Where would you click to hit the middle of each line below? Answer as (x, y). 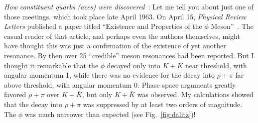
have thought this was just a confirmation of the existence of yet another (115, 46)
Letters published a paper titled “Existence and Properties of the (103, 26)
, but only (97, 94)
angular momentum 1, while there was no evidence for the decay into (109, 75)
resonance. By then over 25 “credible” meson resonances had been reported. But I (129, 55)
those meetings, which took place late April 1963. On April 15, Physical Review (125, 16)
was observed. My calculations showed (195, 94)
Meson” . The (232, 26)
